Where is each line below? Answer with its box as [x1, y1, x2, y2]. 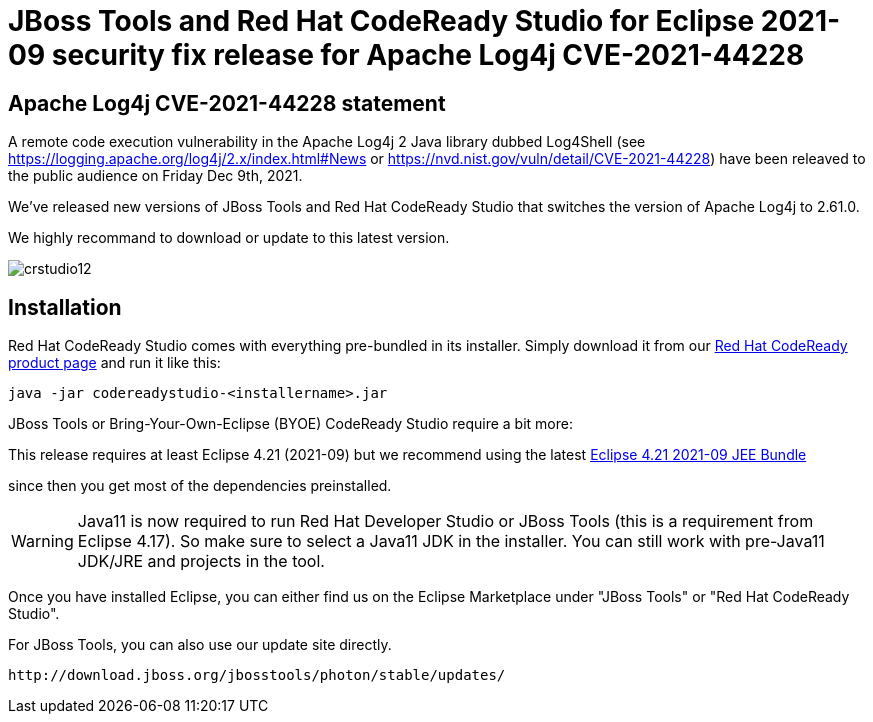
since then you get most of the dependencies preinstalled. [8, 477, 392, 495]
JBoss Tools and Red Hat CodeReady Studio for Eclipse [8, 4, 755, 38]
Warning [11, 531, 74, 552]
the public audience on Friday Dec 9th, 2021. [8, 167, 303, 185]
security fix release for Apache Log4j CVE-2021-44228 [51, 38, 805, 72]
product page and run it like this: [8, 354, 221, 372]
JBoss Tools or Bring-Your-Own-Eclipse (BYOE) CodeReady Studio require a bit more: [8, 415, 573, 433]
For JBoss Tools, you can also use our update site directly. [8, 636, 392, 654]
